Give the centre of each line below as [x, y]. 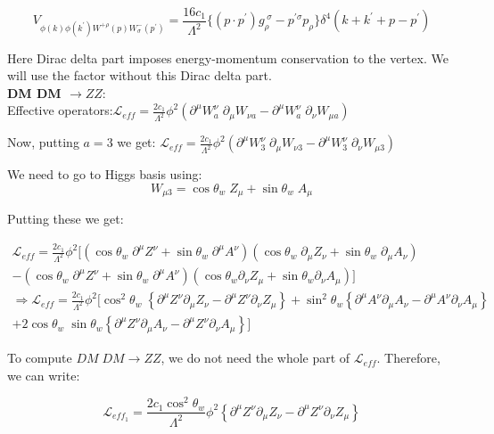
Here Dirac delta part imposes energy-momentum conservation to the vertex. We [228, 57]
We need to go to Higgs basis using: [105, 174]
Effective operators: [60, 110]
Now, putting [43, 142]
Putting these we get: [66, 219]
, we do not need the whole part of [255, 358]
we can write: [44, 375]
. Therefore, [408, 358]
